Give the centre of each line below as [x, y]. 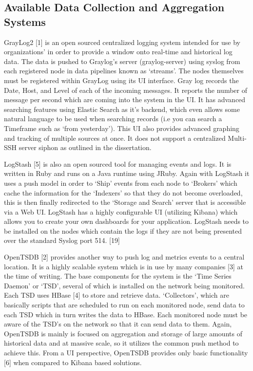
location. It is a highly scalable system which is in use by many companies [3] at [124, 266]
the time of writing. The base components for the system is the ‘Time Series [118, 276]
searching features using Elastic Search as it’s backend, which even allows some [122, 109]
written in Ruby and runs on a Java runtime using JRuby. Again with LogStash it [127, 173]
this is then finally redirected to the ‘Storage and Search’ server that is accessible [125, 202]
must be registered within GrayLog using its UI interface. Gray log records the [121, 80]
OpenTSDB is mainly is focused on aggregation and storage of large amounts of [123, 333]
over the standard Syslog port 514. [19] [62, 240]
